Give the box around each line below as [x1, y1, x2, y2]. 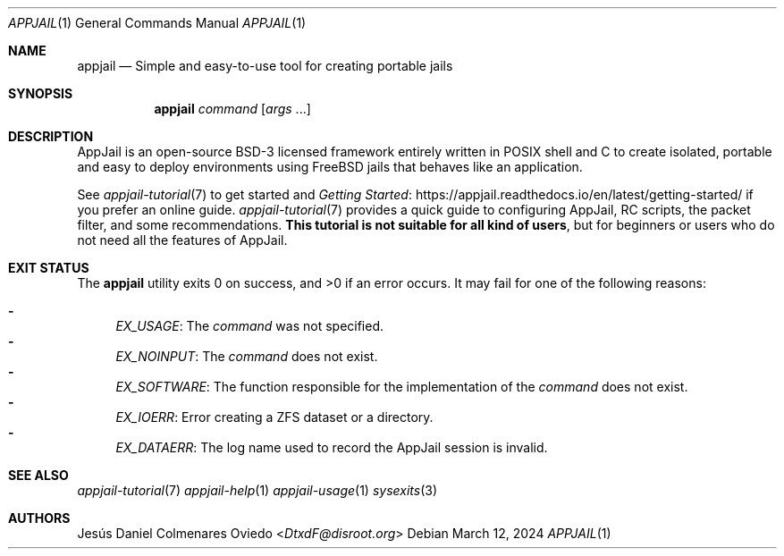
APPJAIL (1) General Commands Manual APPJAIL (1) [8, 15, 307, 30]
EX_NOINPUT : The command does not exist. [115, 349, 378, 364]
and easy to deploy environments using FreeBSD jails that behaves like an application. [77, 159, 583, 174]
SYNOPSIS [8, 86, 73, 101]
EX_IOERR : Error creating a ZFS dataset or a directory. [115, 409, 434, 425]
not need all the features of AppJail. [77, 232, 288, 248]
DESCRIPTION [8, 129, 94, 144]
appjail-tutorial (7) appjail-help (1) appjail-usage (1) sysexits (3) [77, 483, 438, 498]
